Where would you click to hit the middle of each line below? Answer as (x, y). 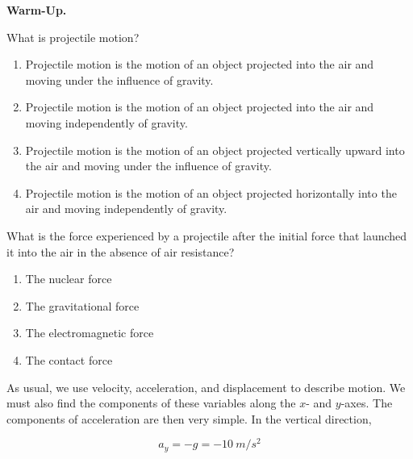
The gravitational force (82, 305)
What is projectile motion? (73, 37)
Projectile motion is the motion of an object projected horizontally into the (211, 192)
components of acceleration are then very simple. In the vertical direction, (189, 418)
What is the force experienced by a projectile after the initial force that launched (207, 235)
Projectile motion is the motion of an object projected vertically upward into (215, 150)
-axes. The (367, 403)
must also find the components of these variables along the (151, 403)
